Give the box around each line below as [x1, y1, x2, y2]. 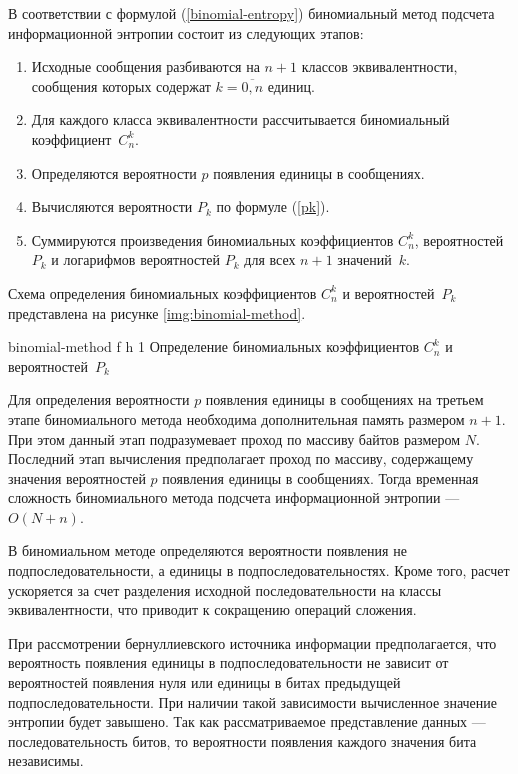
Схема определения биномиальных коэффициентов [8, 282, 317, 303]
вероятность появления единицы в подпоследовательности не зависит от [8, 652, 449, 673]
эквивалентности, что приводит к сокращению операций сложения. [8, 599, 417, 620]
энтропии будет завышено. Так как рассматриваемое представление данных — [8, 711, 486, 732]
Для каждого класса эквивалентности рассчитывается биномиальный [31, 109, 450, 130]
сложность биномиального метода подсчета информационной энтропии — [8, 487, 460, 508]
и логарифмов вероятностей [51, 249, 221, 270]
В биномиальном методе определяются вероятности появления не [8, 540, 407, 561]
